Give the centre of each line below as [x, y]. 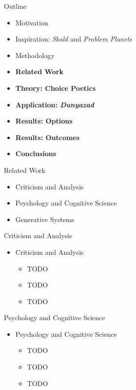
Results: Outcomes [48, 137]
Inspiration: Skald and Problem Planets [74, 39]
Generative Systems [45, 219]
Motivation [32, 22]
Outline [15, 6]
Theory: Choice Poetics [55, 88]
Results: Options [44, 121]
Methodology [35, 55]
